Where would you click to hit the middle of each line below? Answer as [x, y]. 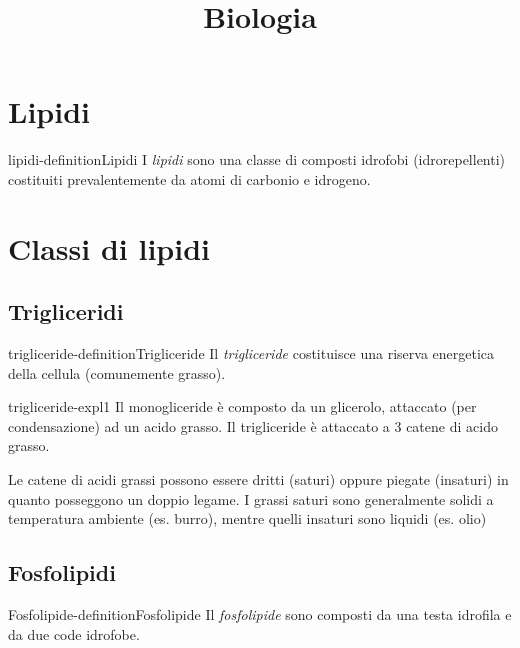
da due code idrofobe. [74, 633]
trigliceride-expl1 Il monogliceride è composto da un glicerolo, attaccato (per [242, 406]
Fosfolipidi [62, 572]
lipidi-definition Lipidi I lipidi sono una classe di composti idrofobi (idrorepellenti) [257, 159]
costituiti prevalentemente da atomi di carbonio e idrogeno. [189, 178]
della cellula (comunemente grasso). [117, 372]
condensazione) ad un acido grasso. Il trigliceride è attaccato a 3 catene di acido [253, 425]
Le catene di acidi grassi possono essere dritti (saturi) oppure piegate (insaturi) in [258, 479]
